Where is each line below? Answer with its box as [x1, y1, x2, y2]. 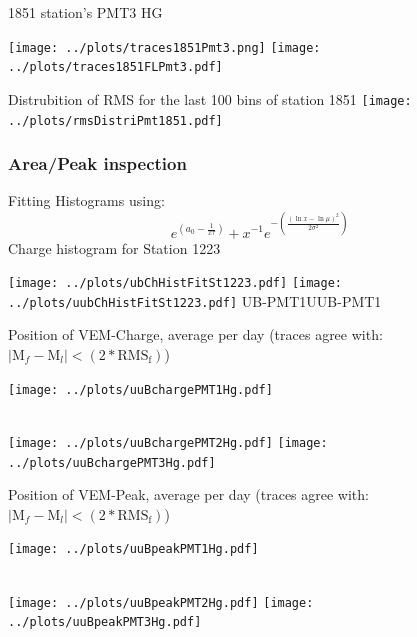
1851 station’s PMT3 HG [8, 2, 163, 22]
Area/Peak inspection [8, 151, 187, 176]
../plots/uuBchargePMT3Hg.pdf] [8, 455, 216, 470]
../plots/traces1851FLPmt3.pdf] [8, 60, 223, 75]
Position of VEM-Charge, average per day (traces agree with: [8, 324, 383, 345]
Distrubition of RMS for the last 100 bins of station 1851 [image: [8, 88, 412, 109]
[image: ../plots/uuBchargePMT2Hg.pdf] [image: [8, 435, 328, 450]
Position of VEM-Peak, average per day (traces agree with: [8, 484, 369, 505]
